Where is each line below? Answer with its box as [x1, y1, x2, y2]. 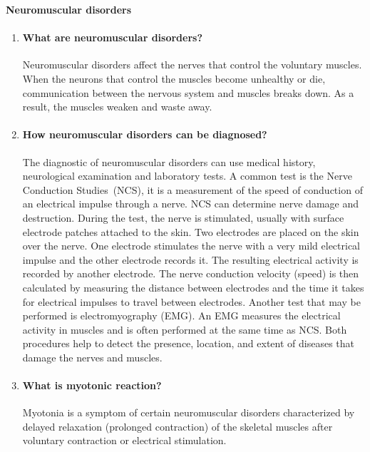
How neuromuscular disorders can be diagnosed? [22, 127, 267, 142]
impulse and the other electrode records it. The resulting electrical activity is [22, 252, 359, 267]
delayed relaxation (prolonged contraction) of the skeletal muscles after [22, 418, 333, 433]
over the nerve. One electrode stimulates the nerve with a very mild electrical [22, 238, 361, 253]
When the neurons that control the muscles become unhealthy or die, [22, 71, 326, 86]
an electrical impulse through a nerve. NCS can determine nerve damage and [22, 196, 359, 211]
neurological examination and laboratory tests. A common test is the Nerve [22, 168, 352, 183]
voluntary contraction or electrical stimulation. [22, 433, 227, 448]
